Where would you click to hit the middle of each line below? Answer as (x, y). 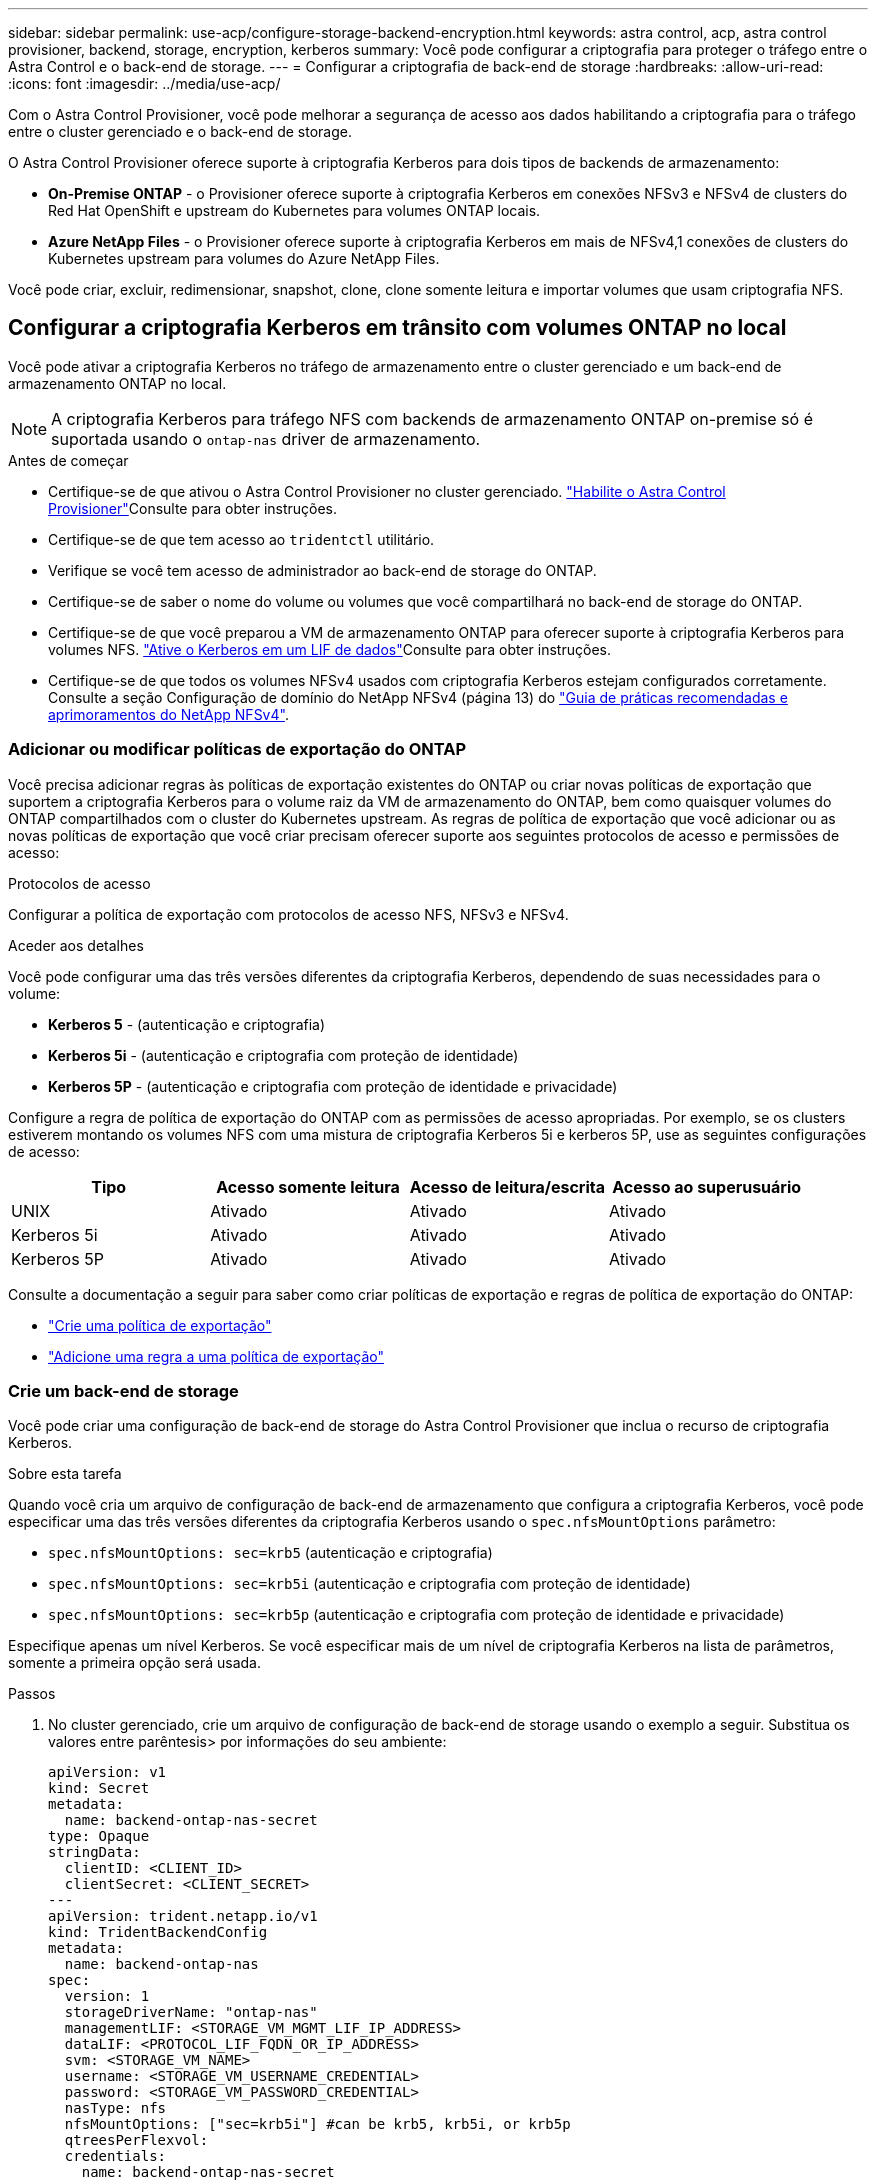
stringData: (94, 1852)
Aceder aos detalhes (76, 945)
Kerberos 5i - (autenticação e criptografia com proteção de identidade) (283, 1055)
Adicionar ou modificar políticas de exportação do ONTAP (237, 749)
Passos (32, 1694)
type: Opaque (99, 1836)
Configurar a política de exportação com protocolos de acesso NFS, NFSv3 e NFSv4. (288, 914)
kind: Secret (99, 1788)
